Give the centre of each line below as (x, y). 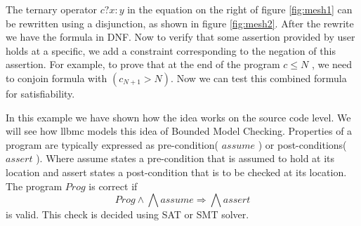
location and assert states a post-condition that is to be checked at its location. (176, 172)
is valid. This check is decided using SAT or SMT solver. (127, 214)
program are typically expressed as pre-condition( (112, 144)
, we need (332, 64)
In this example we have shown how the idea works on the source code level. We (178, 117)
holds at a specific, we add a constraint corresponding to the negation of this (171, 50)
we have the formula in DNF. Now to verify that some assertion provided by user (180, 37)
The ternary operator (52, 9)
